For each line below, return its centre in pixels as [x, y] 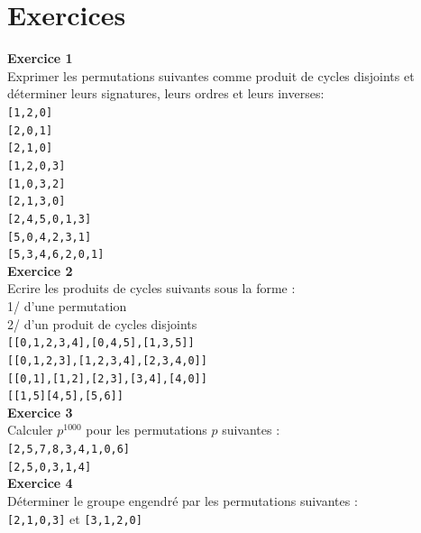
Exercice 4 [40, 483]
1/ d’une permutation [67, 306]
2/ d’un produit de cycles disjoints [102, 323]
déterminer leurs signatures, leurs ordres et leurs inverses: [166, 93]
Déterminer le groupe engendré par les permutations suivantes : [183, 500]
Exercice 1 [40, 58]
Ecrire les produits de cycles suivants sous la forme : [151, 288]
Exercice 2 [40, 270]
